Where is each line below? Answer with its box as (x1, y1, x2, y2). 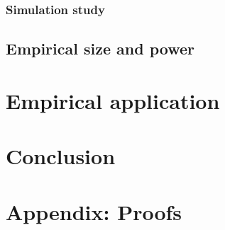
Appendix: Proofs (6, 197, 182, 226)
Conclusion (6, 142, 116, 171)
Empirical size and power (6, 38, 194, 59)
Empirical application (6, 86, 220, 115)
